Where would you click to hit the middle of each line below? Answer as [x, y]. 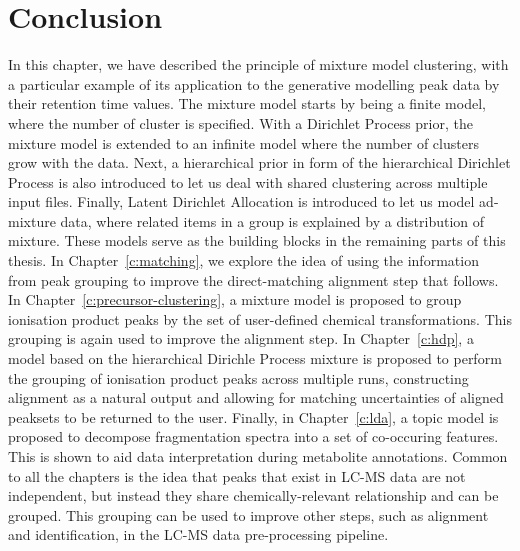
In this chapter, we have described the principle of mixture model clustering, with [258, 64]
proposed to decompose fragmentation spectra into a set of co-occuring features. [253, 436]
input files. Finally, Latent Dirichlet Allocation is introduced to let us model [241, 201]
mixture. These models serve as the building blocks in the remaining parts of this [257, 240]
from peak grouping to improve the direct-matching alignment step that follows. [253, 279]
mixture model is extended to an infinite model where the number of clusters [243, 142]
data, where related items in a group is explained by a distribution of [272, 220]
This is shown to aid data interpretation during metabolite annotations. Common [258, 456]
